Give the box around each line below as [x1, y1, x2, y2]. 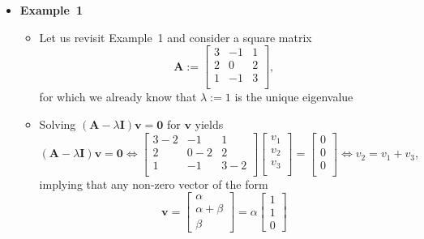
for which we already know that [39, 88, 197, 105]
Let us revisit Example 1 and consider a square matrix [39, 28, 312, 45]
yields [195, 115, 224, 132]
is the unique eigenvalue [234, 88, 353, 105]
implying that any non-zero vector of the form [39, 175, 268, 192]
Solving [39, 115, 76, 132]
